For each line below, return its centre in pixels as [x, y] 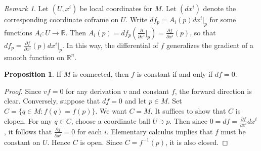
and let [136, 101]
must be [233, 131]
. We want [111, 110]
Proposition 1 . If [33, 74]
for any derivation [94, 91]
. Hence [59, 142]
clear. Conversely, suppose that [52, 101]
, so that [203, 32]
